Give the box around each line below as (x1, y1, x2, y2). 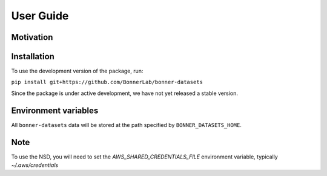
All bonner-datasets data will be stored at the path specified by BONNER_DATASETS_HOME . (11, 121, 242, 128)
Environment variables (11, 105, 99, 116)
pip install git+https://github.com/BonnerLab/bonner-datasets (11, 79, 203, 86)
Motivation (11, 32, 53, 42)
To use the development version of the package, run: (11, 67, 144, 75)
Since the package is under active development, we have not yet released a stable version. (11, 90, 239, 97)
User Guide (11, 9, 69, 22)
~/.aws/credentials (11, 161, 59, 169)
